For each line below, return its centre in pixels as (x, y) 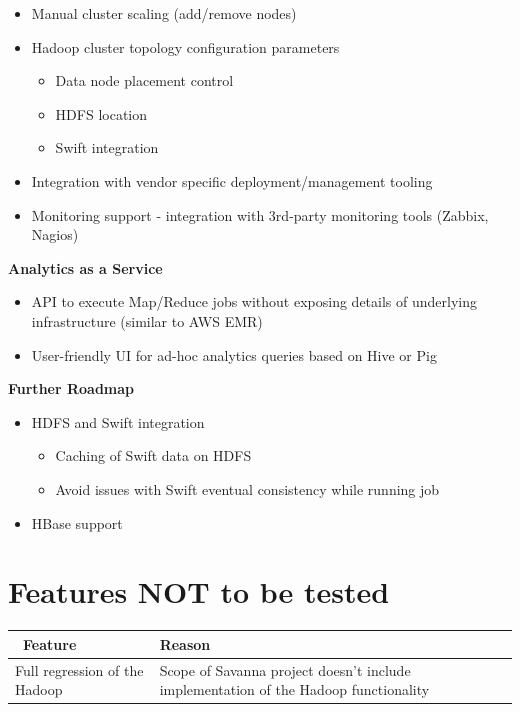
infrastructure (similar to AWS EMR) (147, 320)
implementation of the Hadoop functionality (294, 689)
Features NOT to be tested (199, 591)
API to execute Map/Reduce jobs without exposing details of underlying (254, 301)
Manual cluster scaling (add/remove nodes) (164, 13)
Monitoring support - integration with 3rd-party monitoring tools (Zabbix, (260, 214)
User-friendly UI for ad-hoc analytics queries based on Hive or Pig (234, 354)
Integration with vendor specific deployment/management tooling (232, 180)
